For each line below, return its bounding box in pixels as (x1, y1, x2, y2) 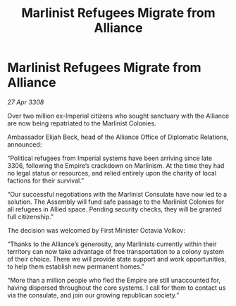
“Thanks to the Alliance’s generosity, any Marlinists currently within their (7, 240, 217, 248)
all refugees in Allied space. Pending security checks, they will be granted (7, 204, 222, 213)
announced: (7, 140, 42, 149)
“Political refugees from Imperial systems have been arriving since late (7, 154, 213, 162)
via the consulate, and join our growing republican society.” (7, 290, 180, 299)
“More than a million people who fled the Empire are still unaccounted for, (7, 276, 221, 284)
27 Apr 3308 (7, 97, 44, 106)
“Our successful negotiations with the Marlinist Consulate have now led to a (7, 190, 228, 198)
